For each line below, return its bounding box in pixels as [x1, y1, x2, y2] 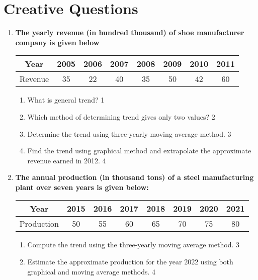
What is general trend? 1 [27, 95, 105, 105]
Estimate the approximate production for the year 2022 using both [27, 256, 233, 267]
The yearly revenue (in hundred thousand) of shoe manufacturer [15, 27, 244, 38]
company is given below [15, 37, 100, 47]
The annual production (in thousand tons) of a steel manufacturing [15, 172, 254, 182]
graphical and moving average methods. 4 [27, 266, 156, 276]
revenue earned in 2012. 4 [27, 155, 106, 165]
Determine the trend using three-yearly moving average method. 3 [27, 128, 231, 139]
